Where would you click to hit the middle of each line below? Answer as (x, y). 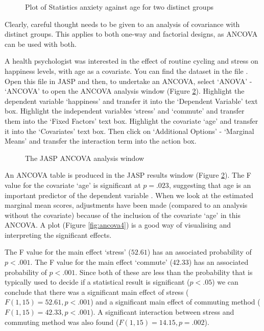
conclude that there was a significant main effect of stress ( (97, 292)
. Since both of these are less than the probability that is (164, 272)
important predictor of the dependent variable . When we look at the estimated (129, 195)
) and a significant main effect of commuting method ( (175, 302)
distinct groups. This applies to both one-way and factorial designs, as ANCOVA (131, 34)
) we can (225, 282)
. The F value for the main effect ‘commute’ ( (101, 262)
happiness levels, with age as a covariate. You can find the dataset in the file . (126, 71)
